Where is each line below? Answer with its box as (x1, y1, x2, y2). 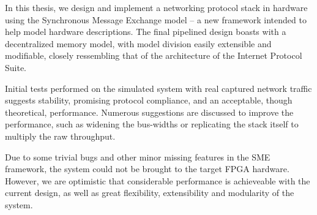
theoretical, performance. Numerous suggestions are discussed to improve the (5, 105, 294, 118)
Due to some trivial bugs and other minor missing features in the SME (5, 150, 270, 163)
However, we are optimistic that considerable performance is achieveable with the (5, 174, 310, 187)
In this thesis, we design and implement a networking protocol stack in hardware (5, 1, 308, 13)
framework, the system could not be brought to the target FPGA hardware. (5, 162, 289, 175)
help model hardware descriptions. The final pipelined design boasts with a (5, 25, 286, 38)
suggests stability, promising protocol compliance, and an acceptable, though (5, 94, 293, 107)
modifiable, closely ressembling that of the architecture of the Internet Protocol (5, 49, 302, 62)
